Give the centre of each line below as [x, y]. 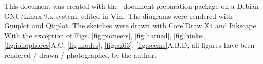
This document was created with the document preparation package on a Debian [131, 6]
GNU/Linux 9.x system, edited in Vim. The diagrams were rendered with [118, 16]
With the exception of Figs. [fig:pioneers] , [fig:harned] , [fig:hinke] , [105, 35]
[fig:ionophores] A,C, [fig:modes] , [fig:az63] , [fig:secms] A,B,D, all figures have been [129, 45]
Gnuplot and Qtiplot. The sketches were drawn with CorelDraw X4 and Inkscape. [131, 26]
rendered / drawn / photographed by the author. [80, 55]
